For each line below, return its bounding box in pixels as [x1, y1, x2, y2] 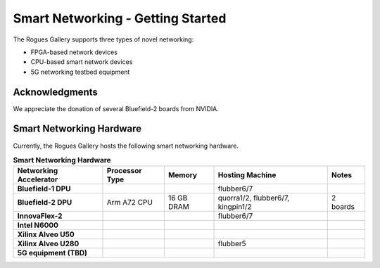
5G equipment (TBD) [17, 248, 88, 258]
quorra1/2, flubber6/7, [217, 193, 290, 203]
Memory [167, 170, 197, 180]
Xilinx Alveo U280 [17, 239, 80, 249]
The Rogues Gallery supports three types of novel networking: [13, 35, 194, 44]
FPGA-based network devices [30, 48, 118, 56]
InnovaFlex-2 [17, 211, 63, 221]
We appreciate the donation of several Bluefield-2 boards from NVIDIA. [13, 104, 220, 113]
